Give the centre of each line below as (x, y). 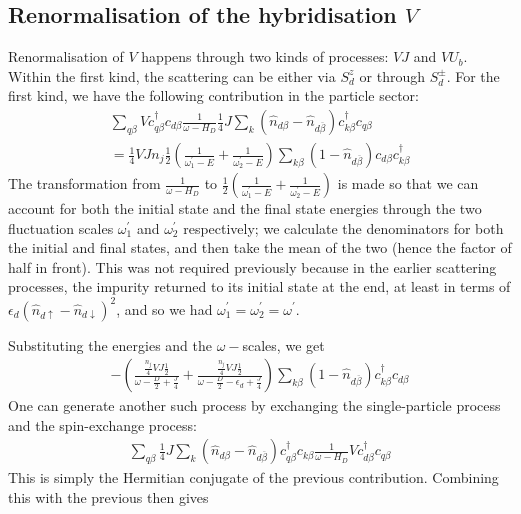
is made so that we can (408, 183)
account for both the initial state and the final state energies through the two (245, 208)
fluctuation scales (61, 227)
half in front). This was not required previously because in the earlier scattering (252, 266)
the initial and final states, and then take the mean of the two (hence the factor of (260, 247)
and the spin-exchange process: (102, 424)
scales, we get (283, 344)
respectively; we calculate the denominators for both (343, 227)
